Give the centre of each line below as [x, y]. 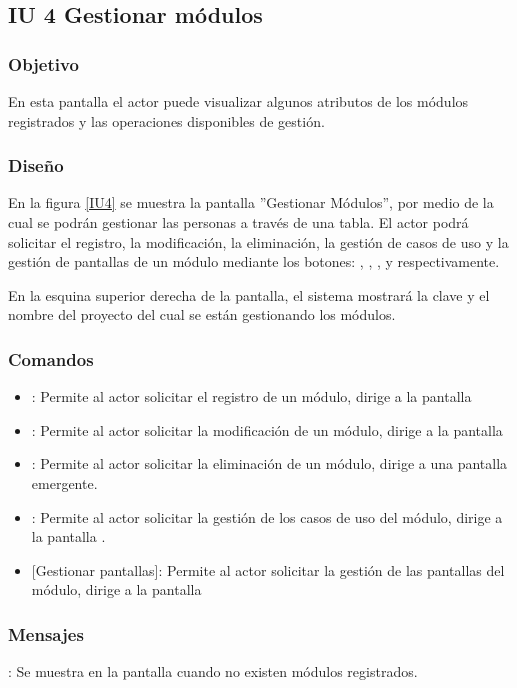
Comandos [51, 358]
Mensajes [46, 633]
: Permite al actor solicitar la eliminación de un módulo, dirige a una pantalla [269, 463]
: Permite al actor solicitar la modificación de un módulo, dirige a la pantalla [267, 429]
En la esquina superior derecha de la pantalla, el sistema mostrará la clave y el [249, 294]
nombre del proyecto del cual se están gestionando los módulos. [202, 314]
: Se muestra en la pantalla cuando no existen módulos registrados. [213, 671]
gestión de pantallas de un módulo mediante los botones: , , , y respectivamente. [254, 261]
